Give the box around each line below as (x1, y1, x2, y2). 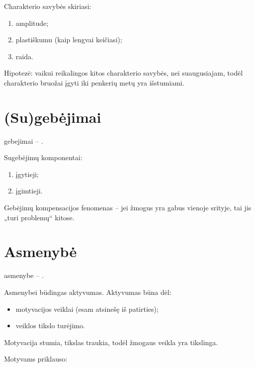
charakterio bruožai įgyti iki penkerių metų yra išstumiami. (4, 77, 184, 88)
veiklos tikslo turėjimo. (15, 320, 85, 331)
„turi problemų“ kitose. (4, 212, 75, 222)
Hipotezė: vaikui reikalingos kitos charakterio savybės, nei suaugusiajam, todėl (4, 68, 243, 78)
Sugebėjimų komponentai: (4, 152, 83, 163)
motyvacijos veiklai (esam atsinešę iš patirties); (15, 303, 159, 314)
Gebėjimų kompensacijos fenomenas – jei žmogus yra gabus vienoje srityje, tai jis (4, 202, 252, 213)
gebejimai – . (4, 135, 43, 146)
